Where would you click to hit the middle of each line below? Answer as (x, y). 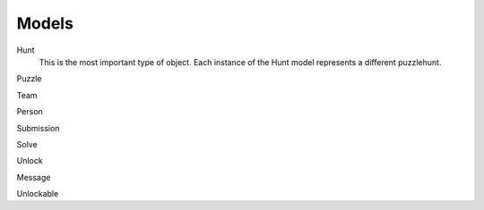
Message (34, 177)
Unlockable (38, 194)
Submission (38, 128)
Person (30, 112)
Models (45, 23)
